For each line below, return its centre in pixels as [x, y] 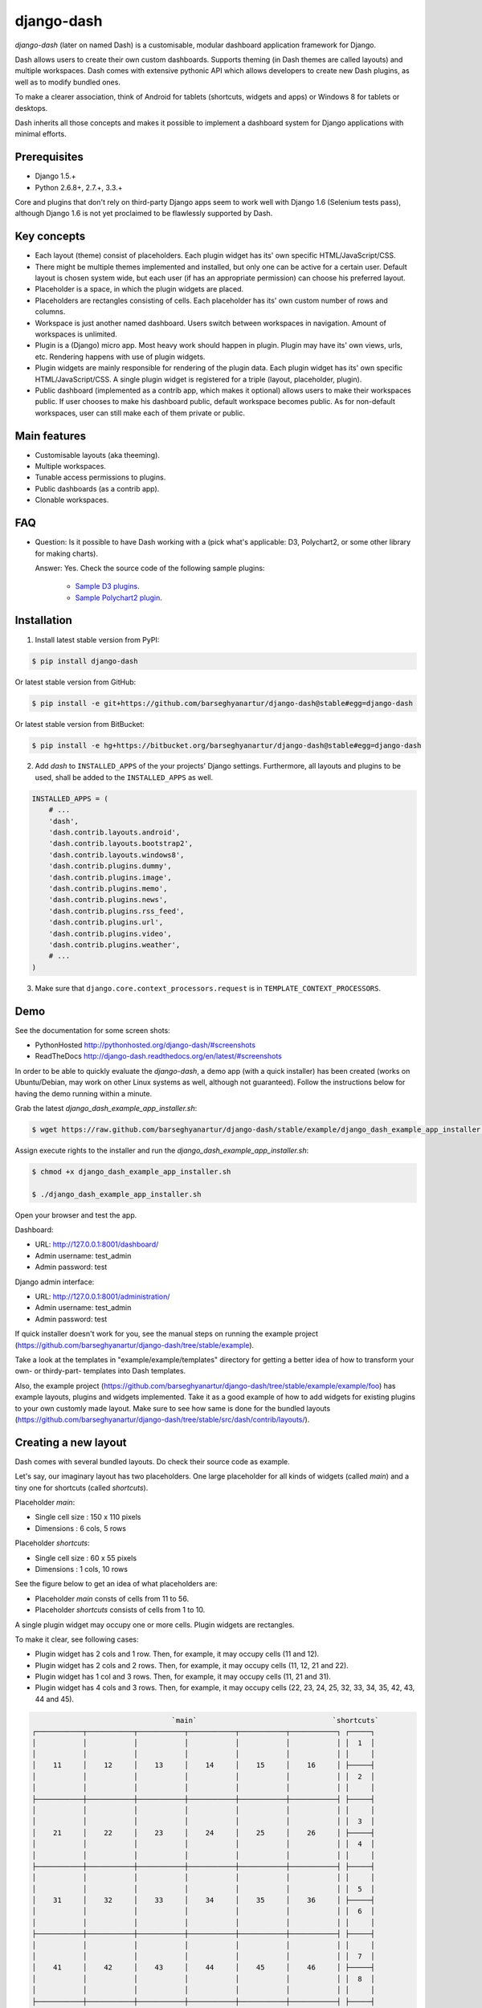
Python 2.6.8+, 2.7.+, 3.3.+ [79, 187]
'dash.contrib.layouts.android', [114, 833]
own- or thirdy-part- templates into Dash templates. [100, 1371]
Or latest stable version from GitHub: [76, 682]
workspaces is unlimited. [76, 334]
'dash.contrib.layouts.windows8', [116, 855]
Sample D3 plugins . [107, 586]
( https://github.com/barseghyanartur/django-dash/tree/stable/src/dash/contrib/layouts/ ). [162, 1419]
